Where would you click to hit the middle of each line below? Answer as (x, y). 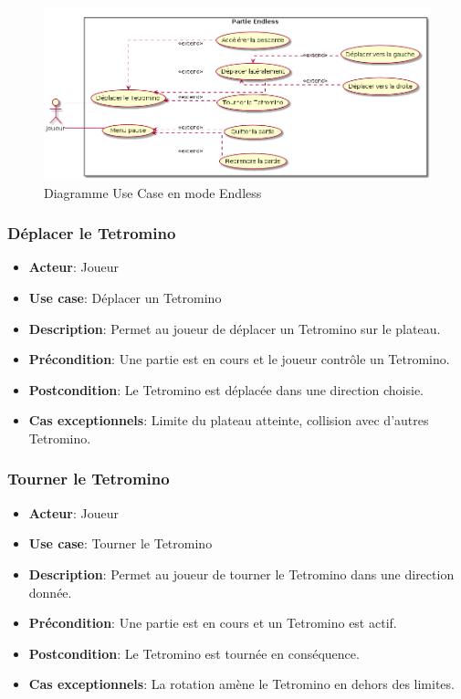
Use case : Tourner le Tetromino (120, 543)
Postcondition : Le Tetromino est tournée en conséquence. (194, 653)
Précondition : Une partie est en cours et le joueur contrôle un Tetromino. (239, 359)
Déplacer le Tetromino (92, 233)
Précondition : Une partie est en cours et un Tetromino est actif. (213, 623)
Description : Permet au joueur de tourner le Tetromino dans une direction (241, 574)
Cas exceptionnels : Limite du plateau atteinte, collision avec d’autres (229, 420)
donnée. (50, 592)
